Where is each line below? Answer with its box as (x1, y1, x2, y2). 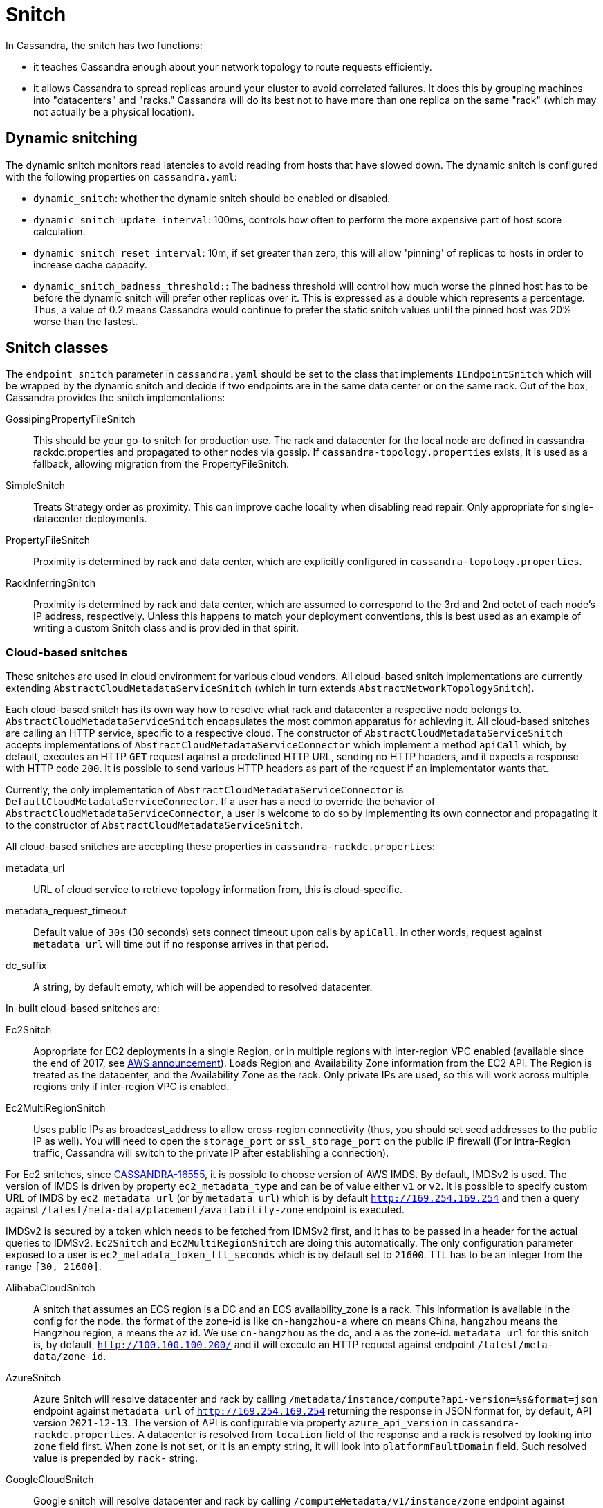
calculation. (33, 225, 86, 237)
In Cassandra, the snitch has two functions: (6, 39, 203, 51)
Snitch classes (6, 339, 109, 357)
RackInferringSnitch (6, 577, 95, 589)
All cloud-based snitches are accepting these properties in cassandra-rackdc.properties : (6, 840, 436, 853)
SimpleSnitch (6, 479, 66, 492)
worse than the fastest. (33, 315, 138, 327)
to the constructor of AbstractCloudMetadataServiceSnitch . (6, 819, 304, 831)
